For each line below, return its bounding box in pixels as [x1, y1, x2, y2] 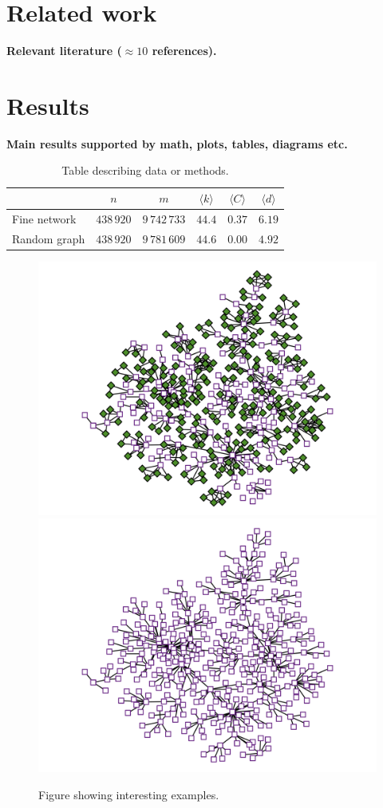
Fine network [12, 210, 77, 227]
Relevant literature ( [6, 42, 122, 59]
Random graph [12, 230, 85, 246]
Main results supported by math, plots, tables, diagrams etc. [6, 135, 348, 152]
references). [152, 42, 217, 59]
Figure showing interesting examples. [38, 786, 219, 802]
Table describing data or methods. [61, 162, 229, 179]
